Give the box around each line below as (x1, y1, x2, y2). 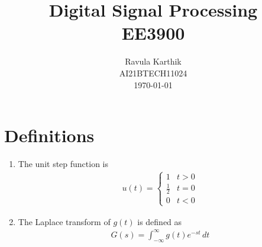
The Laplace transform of (18, 215, 111, 227)
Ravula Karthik (125, 55, 182, 68)
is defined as (137, 215, 182, 227)
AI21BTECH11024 (119, 66, 187, 79)
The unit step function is (18, 158, 109, 170)
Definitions (4, 123, 95, 147)
